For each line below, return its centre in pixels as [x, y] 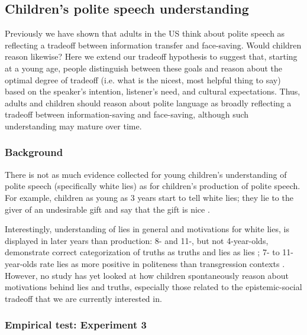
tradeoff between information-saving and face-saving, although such [127, 114]
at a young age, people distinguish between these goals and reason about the [144, 68]
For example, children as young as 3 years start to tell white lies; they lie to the [149, 197]
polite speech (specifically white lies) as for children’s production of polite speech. [153, 186]
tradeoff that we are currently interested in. [83, 298]
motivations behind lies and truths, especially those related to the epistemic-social [153, 287]
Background [34, 152]
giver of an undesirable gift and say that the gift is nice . [107, 209]
